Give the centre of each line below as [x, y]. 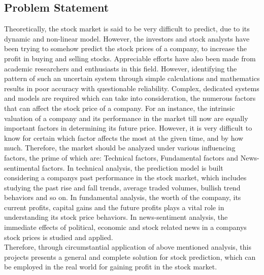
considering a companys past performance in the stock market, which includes [125, 178]
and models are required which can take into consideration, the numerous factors [130, 98]
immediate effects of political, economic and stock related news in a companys [125, 227]
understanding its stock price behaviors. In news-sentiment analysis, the [116, 217]
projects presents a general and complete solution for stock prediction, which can [130, 257]
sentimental [22, 167]
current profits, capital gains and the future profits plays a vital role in [114, 207]
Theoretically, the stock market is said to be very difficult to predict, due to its [127, 29]
